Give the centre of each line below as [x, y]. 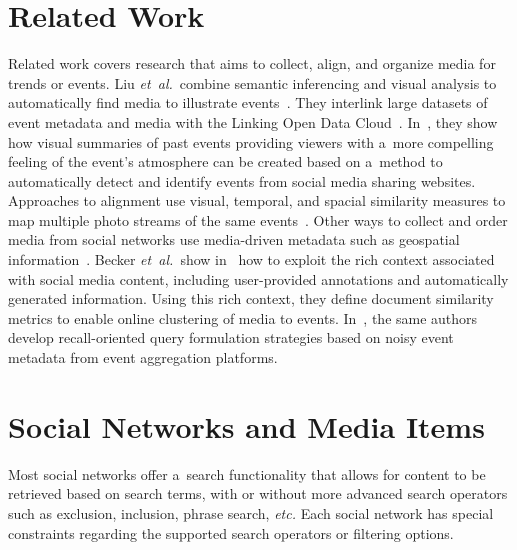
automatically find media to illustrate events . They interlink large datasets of [248, 102]
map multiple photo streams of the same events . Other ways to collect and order [258, 219]
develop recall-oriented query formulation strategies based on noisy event [231, 337]
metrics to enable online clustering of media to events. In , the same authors [243, 317]
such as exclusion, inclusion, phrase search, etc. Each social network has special [251, 512]
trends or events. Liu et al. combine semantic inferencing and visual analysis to [252, 82]
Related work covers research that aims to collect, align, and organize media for [252, 63]
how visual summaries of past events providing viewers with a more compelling [251, 141]
